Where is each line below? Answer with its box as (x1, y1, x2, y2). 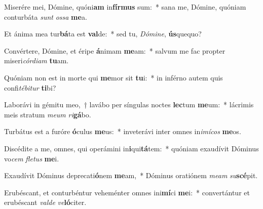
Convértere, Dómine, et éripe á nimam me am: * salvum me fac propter (4, 45, 226, 56)
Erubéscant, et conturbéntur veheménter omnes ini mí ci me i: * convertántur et (4, 187, 250, 197)
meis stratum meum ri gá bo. (4, 109, 91, 119)
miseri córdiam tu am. (4, 55, 69, 66)
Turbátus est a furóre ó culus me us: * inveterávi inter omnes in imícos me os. (4, 126, 241, 137)
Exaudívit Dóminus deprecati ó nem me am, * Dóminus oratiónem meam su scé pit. (4, 170, 258, 181)
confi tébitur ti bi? (4, 82, 56, 93)
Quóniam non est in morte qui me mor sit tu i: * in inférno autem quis (4, 72, 223, 82)
